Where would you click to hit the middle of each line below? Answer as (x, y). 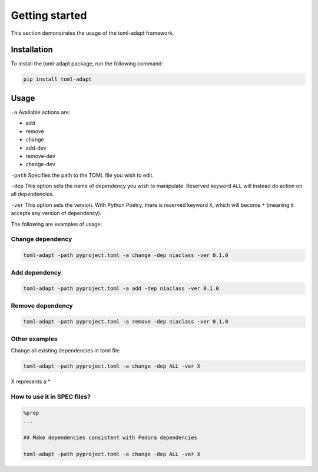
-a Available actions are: (41, 112)
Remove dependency (42, 305)
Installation (32, 50)
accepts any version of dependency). (56, 213)
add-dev (36, 148)
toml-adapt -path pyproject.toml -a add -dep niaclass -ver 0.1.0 (121, 288)
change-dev (40, 164)
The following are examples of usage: (57, 224)
